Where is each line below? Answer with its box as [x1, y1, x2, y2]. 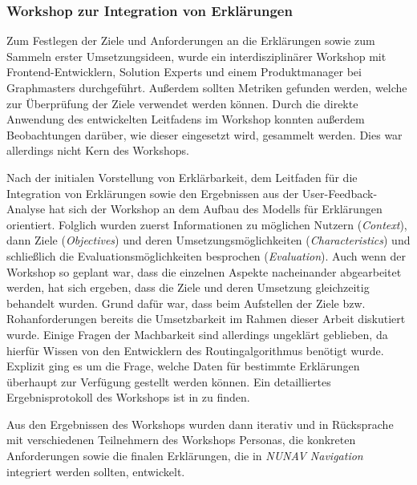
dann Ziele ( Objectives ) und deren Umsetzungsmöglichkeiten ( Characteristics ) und [6, 232, 411, 249]
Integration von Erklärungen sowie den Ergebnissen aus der [6, 184, 299, 201]
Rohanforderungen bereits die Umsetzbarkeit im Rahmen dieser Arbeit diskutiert [6, 310, 406, 327]
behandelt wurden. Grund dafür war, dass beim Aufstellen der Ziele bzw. [6, 294, 366, 311]
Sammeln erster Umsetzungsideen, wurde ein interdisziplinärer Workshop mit [6, 47, 387, 64]
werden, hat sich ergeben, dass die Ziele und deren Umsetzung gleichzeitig [6, 279, 370, 296]
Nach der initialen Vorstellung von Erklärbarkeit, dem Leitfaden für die [6, 168, 358, 185]
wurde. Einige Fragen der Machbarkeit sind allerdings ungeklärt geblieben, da [6, 325, 388, 342]
